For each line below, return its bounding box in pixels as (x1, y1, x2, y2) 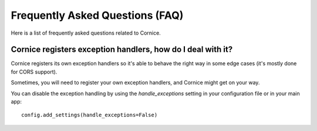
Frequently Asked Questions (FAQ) (11, 9, 184, 22)
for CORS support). (11, 68, 58, 75)
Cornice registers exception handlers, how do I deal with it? (11, 45, 233, 55)
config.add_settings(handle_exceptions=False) (21, 112, 158, 119)
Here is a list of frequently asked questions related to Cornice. (11, 29, 161, 36)
